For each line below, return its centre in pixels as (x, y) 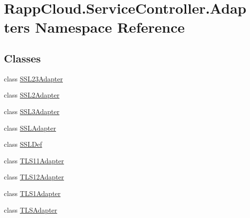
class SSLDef (23, 144)
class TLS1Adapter (32, 193)
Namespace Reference (110, 27)
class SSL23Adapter (33, 78)
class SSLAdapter (30, 128)
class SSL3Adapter (32, 111)
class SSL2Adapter (32, 95)
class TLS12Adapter (34, 177)
